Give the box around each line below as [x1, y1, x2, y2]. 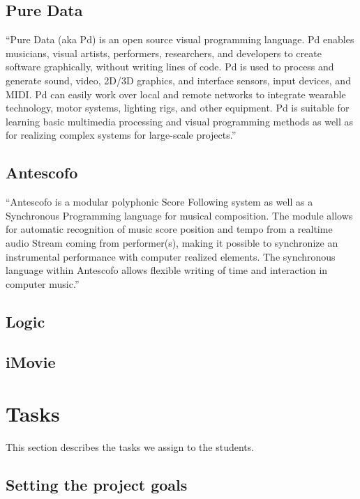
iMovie [6, 351, 56, 373]
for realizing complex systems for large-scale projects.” [6, 128, 237, 142]
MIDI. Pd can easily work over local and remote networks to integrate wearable [6, 86, 346, 101]
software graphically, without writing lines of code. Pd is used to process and [6, 59, 334, 74]
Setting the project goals [6, 473, 188, 495]
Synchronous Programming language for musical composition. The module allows [6, 208, 353, 222]
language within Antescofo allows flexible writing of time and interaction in [6, 263, 328, 277]
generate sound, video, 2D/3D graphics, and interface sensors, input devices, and [6, 72, 351, 87]
